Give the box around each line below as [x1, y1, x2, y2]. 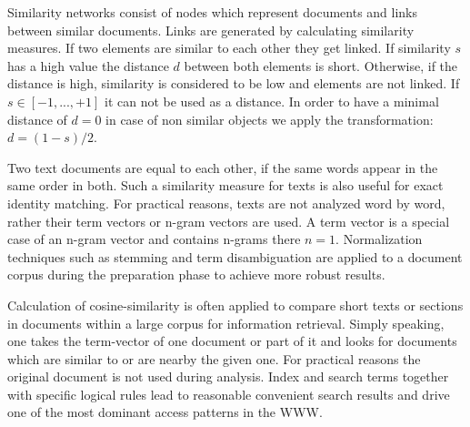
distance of [7, 109, 67, 128]
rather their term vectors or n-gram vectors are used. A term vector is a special [7, 211, 450, 230]
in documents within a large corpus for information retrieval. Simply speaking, [7, 313, 445, 332]
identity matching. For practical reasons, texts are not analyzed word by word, [7, 193, 445, 212]
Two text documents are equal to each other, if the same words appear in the [7, 158, 438, 177]
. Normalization [335, 229, 423, 249]
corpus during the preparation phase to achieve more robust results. [7, 265, 385, 284]
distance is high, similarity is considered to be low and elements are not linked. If [7, 74, 460, 93]
